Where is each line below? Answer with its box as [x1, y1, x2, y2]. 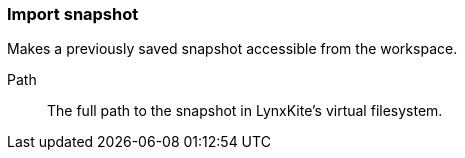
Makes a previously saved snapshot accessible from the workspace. [7, 40, 458, 58]
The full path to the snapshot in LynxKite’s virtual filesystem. [47, 102, 443, 120]
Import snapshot [7, 4, 139, 24]
